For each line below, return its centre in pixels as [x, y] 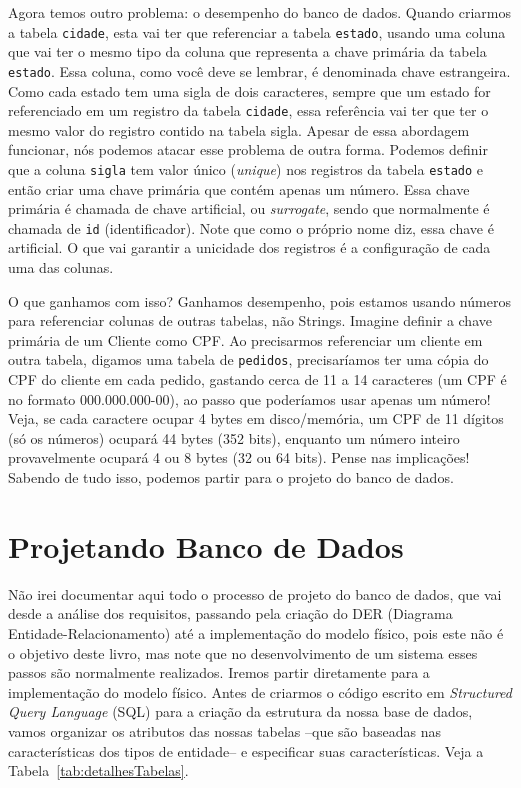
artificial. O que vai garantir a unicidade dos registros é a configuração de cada [249, 247]
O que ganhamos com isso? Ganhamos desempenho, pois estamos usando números [259, 300]
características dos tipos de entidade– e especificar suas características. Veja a [246, 750]
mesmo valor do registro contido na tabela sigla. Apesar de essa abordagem [239, 129]
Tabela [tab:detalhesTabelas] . [98, 770]
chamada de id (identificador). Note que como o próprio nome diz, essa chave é [251, 227]
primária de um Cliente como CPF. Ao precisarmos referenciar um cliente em [245, 339]
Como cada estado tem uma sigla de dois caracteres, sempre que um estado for [249, 90]
